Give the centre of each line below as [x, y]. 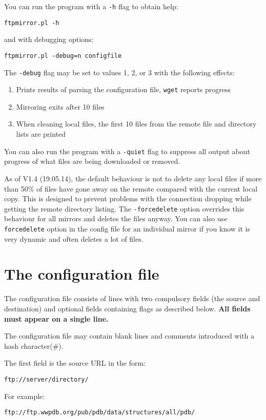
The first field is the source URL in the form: [75, 363]
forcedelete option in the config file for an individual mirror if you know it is [127, 228]
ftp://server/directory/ [46, 379]
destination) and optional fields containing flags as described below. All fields [127, 308]
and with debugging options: [49, 39]
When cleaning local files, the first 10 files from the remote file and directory [136, 124]
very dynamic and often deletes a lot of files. [74, 238]
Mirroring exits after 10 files [60, 106]
